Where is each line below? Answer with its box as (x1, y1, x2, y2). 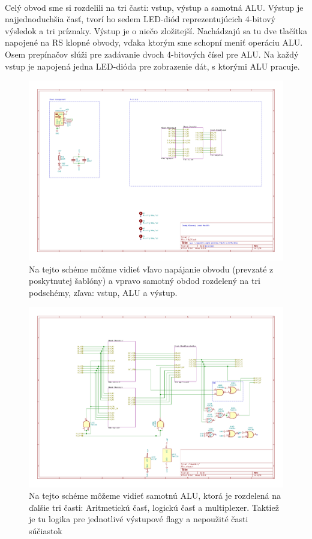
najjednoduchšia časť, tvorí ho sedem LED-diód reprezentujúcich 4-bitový (5, 13, 275, 25)
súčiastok (29, 525, 62, 537)
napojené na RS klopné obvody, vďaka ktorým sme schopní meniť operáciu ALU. (5, 36, 303, 49)
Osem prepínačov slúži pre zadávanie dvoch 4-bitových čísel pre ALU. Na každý (5, 47, 299, 60)
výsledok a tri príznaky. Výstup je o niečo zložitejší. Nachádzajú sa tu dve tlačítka (5, 24, 307, 37)
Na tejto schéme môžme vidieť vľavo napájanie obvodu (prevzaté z (29, 262, 274, 275)
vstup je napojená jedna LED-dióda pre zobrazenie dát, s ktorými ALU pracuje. (5, 59, 300, 72)
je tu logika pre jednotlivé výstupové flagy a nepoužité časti (29, 513, 248, 525)
